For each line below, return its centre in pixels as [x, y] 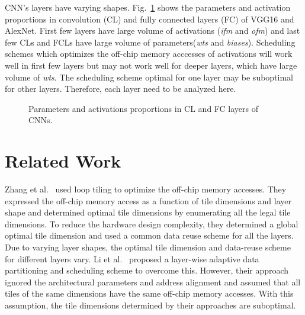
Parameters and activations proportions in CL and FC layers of [144, 108]
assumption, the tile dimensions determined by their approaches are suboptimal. [150, 305]
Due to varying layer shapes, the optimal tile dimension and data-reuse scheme [148, 247]
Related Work [63, 161]
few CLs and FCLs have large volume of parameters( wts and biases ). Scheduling [150, 42]
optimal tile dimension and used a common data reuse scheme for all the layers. [149, 235]
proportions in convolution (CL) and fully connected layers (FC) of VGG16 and [150, 19]
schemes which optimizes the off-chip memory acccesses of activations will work [149, 54]
